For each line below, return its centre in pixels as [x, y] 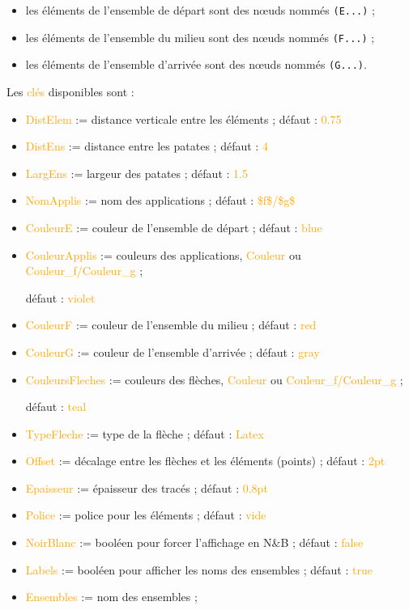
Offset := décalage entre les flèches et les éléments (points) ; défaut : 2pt [205, 461]
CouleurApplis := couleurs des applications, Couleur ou [163, 254]
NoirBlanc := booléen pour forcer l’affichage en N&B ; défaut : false [194, 542]
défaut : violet [60, 297]
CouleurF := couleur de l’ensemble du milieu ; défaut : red [171, 325]
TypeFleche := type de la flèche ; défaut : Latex [145, 433]
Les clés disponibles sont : [70, 91]
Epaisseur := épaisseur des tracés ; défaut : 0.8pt [147, 487]
